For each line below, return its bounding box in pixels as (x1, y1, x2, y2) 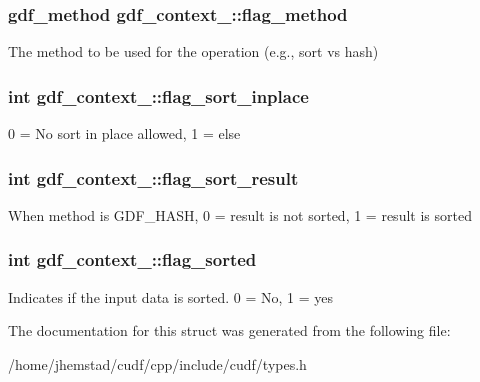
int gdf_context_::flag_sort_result (8, 165, 299, 190)
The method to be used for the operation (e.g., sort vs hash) (8, 41, 379, 62)
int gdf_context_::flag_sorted (8, 247, 257, 272)
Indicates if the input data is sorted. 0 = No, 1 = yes (8, 286, 334, 307)
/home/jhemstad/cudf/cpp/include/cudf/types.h (8, 353, 307, 374)
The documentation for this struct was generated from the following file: (8, 320, 451, 341)
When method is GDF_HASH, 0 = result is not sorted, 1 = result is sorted (8, 204, 472, 225)
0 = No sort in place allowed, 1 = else (8, 123, 241, 144)
